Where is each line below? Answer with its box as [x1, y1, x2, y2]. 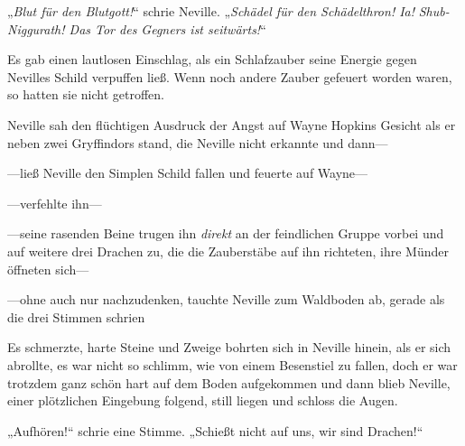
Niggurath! [7, 19, 65, 38]
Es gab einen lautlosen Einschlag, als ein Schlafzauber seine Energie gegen [7, 50, 417, 69]
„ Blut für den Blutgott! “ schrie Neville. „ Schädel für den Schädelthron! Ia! [7, 2, 415, 20]
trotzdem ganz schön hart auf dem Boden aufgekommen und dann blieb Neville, [7, 373, 451, 392]
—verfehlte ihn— [7, 193, 102, 212]
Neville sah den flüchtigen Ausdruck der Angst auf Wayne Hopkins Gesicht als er [7, 115, 456, 134]
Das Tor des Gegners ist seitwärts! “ [69, 19, 266, 38]
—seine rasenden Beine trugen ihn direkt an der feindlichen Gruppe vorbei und [7, 224, 444, 243]
